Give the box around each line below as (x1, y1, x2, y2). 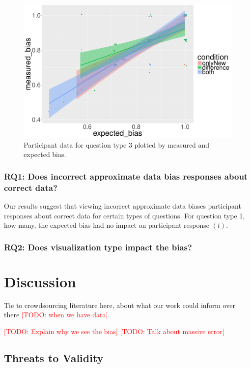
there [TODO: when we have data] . (4, 309, 110, 320)
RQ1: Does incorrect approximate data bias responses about (4, 170, 248, 182)
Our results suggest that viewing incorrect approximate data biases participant (4, 200, 241, 211)
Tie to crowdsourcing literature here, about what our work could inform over (4, 300, 236, 310)
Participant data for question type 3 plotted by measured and (24, 139, 210, 150)
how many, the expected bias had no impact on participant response (4, 220, 209, 230)
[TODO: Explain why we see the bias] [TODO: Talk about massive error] (4, 326, 224, 336)
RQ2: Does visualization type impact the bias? (4, 241, 192, 253)
